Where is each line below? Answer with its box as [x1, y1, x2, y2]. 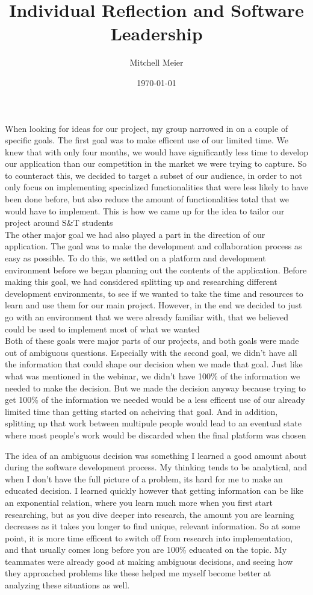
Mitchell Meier [129, 56, 184, 69]
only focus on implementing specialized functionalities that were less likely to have [5, 181, 309, 193]
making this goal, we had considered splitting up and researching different [5, 275, 277, 288]
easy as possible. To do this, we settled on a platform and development [5, 252, 266, 264]
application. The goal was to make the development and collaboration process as [5, 240, 302, 252]
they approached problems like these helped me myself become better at [5, 567, 271, 579]
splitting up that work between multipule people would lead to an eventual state [5, 417, 302, 429]
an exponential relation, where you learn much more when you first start [5, 496, 273, 508]
